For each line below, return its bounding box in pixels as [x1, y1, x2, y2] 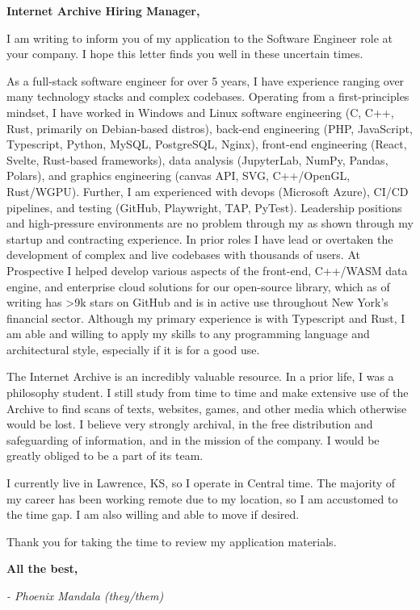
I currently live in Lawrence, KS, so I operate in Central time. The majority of [6, 474, 396, 491]
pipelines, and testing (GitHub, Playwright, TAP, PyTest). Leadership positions [6, 198, 402, 215]
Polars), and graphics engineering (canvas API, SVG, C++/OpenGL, [6, 167, 351, 184]
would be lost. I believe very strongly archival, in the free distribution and [6, 416, 373, 432]
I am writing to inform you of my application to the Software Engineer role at [6, 29, 393, 46]
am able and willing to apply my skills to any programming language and [6, 325, 370, 342]
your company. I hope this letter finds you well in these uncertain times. [6, 45, 363, 62]
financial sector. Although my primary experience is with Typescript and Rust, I [6, 309, 405, 326]
